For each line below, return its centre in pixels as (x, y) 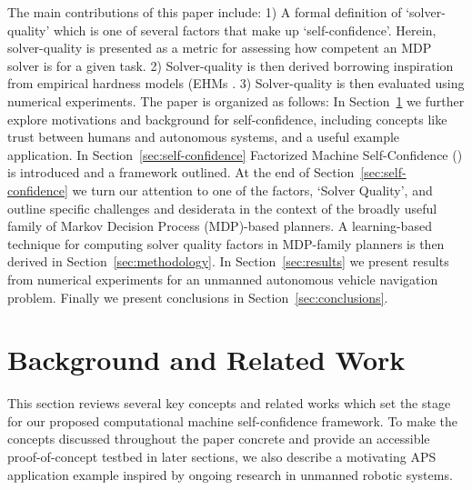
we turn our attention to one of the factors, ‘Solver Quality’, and (252, 190)
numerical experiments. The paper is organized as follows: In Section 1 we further (236, 100)
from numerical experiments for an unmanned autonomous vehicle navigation (223, 279)
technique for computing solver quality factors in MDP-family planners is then (226, 243)
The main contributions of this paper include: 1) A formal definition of (205, 12)
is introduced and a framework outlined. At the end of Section (181, 172)
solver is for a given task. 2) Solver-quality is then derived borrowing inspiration (231, 65)
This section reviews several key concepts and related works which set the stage (229, 403)
